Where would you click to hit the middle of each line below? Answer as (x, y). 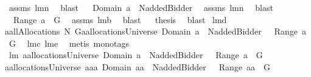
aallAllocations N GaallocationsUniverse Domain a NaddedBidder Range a (155, 31)
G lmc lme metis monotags (69, 43)
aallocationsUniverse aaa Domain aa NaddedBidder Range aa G (138, 66)
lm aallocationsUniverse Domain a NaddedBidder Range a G (136, 55)
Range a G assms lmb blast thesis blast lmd (120, 19)
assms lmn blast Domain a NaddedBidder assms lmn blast (141, 7)
